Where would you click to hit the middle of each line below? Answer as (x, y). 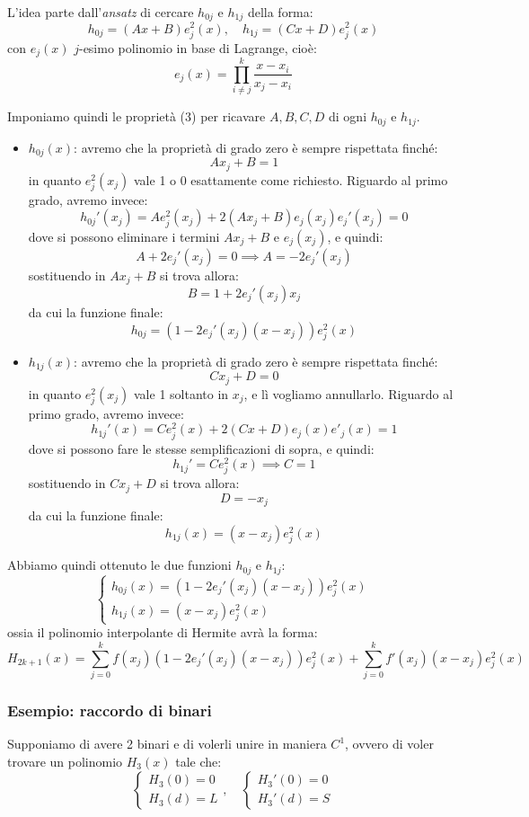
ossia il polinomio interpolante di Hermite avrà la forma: (163, 632)
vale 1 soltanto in (181, 393)
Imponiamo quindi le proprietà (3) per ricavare (137, 116)
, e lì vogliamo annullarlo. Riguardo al (348, 393)
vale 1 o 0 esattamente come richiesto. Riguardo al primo (291, 179)
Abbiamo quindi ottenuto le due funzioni (119, 565)
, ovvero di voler (389, 744)
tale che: (198, 761)
